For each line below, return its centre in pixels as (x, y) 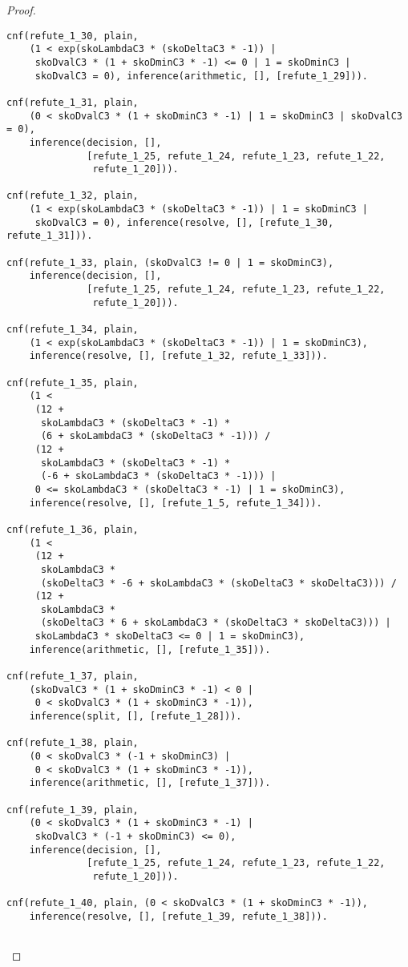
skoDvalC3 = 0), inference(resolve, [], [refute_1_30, (184, 222)
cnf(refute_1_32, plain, (73, 196)
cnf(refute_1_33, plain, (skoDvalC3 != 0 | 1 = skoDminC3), (170, 262)
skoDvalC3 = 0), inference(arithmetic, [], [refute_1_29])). (202, 76)
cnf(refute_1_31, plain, (73, 102)
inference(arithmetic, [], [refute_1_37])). (150, 783)
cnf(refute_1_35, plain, (73, 383)
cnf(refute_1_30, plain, (73, 36)
